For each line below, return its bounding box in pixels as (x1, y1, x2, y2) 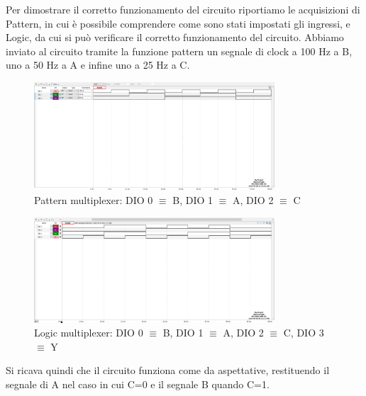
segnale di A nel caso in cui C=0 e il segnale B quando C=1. (6, 376, 270, 391)
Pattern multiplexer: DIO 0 (34, 193, 153, 208)
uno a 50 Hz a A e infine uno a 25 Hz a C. (6, 57, 190, 72)
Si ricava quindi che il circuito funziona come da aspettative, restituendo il (6, 363, 330, 378)
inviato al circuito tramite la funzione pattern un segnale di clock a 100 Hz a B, (6, 43, 353, 58)
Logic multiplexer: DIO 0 (34, 325, 143, 340)
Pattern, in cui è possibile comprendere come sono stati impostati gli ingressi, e (6, 16, 350, 30)
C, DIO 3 (283, 325, 324, 340)
